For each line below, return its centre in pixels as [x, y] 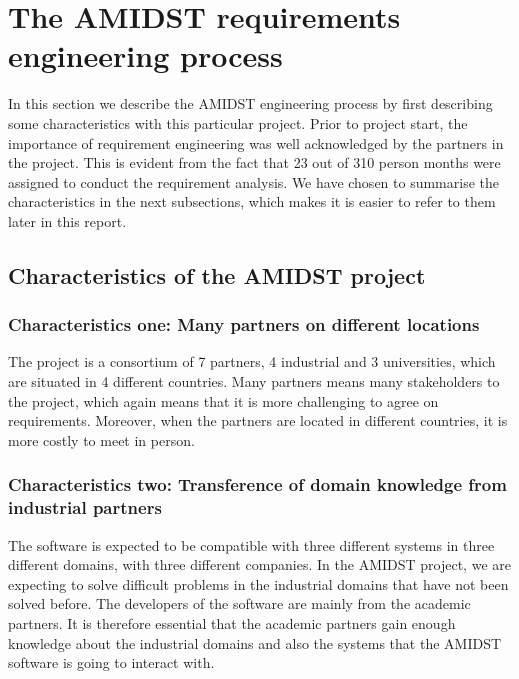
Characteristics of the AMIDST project [217, 274]
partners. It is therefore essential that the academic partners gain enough [232, 622]
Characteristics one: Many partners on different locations [244, 324]
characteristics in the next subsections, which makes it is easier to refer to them [252, 201]
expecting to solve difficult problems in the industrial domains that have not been [258, 583]
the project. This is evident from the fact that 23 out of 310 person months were [254, 162]
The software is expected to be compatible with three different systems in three [251, 544]
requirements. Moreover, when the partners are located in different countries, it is [258, 420]
